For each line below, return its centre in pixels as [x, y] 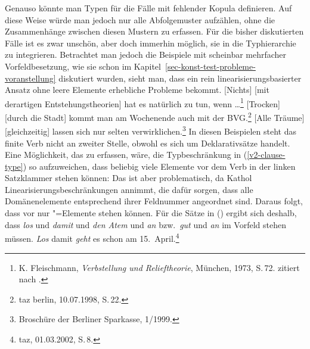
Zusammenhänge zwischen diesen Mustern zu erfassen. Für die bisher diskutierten [154, 31]
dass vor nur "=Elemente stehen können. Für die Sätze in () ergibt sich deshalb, [151, 213]
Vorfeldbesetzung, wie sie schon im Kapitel [83, 66]
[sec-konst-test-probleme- [210, 66]
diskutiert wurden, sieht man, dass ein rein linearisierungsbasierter [180, 78]
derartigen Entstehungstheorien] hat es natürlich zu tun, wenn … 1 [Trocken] [142, 102]
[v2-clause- [266, 155]
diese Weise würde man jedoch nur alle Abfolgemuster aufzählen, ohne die [140, 19]
